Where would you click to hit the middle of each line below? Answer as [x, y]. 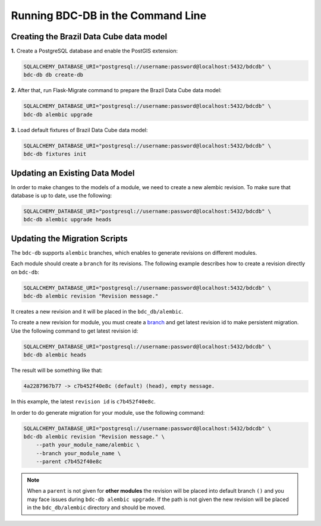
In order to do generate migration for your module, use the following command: [108, 412]
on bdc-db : [25, 272]
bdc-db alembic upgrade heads [67, 220]
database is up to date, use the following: [62, 196]
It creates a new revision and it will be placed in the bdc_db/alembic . [97, 312]
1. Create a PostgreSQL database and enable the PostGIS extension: [95, 51]
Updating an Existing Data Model [73, 173]
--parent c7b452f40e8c [69, 462]
